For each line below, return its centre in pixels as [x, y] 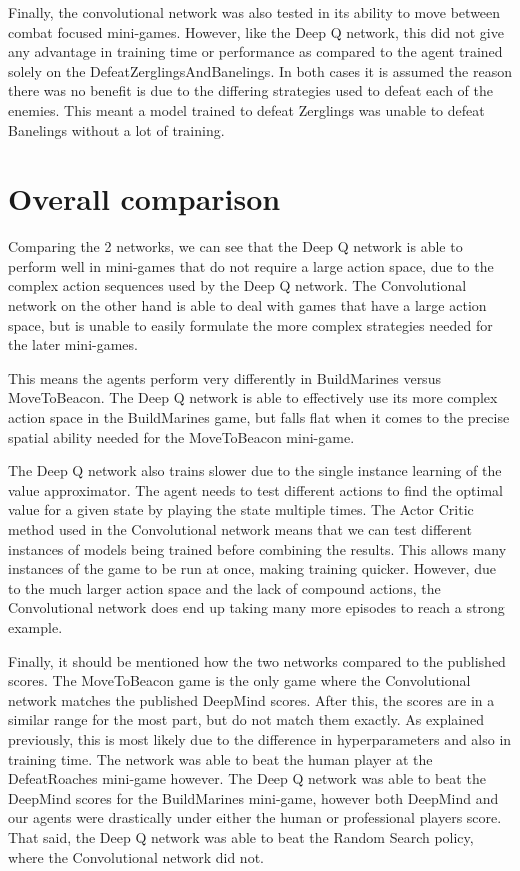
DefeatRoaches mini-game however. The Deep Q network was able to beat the [247, 778]
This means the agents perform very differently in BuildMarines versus [224, 377]
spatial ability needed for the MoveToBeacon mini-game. [181, 436]
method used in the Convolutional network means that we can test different [240, 529]
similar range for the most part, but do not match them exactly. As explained [246, 719]
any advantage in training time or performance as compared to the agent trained [255, 51]
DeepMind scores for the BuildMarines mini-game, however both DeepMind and [253, 797]
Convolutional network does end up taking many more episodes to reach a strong [256, 607]
